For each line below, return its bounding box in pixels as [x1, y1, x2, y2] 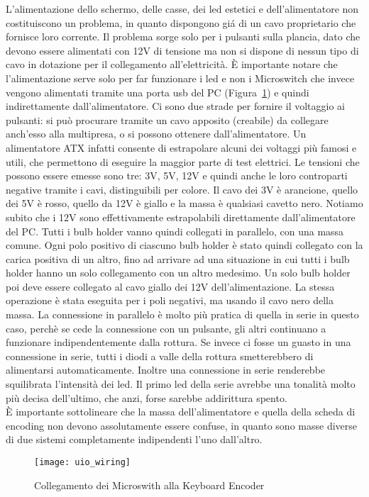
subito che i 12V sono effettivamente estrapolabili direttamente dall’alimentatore [6, 209, 356, 224]
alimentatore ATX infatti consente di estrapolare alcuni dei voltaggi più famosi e [6, 140, 357, 155]
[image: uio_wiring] [34, 457, 131, 467]
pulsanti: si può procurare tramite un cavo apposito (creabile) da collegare [6, 112, 329, 127]
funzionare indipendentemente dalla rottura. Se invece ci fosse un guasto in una [6, 335, 351, 350]
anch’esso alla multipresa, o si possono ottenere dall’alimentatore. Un [6, 126, 307, 141]
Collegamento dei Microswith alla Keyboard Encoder [34, 477, 265, 492]
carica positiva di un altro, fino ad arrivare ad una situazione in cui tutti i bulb [6, 251, 350, 266]
